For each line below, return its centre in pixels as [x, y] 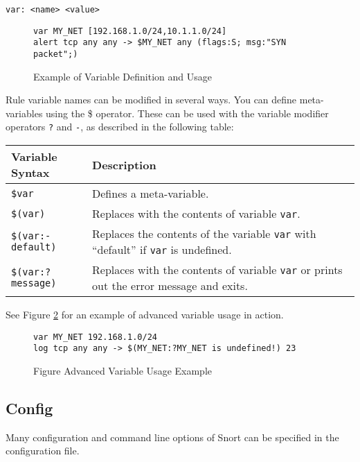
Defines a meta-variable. [151, 194]
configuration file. [43, 451]
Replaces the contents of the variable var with [204, 234]
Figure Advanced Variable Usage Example [123, 370]
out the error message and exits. [170, 286]
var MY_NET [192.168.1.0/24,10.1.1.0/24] [130, 31]
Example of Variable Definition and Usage [123, 76]
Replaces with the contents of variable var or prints [217, 270]
